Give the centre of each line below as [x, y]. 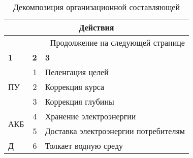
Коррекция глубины [79, 101]
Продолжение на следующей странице [117, 42]
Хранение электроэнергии [90, 116]
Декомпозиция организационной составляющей [96, 7]
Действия [96, 27]
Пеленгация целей [77, 72]
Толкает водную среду [84, 146]
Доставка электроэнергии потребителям [115, 131]
